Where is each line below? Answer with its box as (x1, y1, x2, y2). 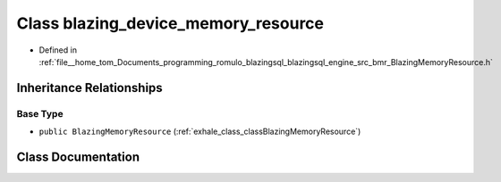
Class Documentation (16, 149, 140, 164)
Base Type (16, 107, 64, 120)
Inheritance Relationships (16, 80, 163, 95)
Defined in (38, 45, 78, 55)
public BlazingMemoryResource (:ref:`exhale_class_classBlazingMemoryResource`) (38, 126, 361, 137)
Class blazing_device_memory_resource (16, 13, 325, 33)
